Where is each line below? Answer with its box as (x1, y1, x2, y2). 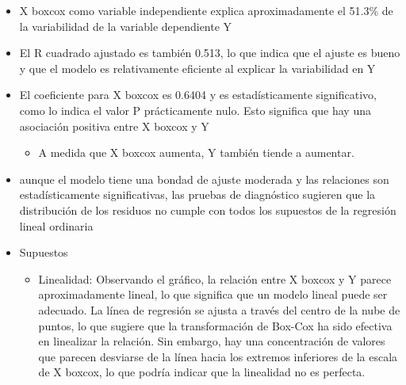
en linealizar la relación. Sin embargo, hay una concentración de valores (38, 333, 385, 349)
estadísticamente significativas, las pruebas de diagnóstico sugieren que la (19, 186, 376, 203)
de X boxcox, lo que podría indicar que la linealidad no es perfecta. (38, 364, 366, 380)
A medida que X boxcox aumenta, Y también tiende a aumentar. (38, 144, 354, 161)
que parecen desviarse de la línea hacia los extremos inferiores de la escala (38, 348, 398, 364)
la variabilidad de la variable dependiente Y (19, 17, 232, 34)
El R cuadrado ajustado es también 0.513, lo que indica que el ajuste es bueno (19, 44, 400, 61)
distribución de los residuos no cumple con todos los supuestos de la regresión (19, 201, 396, 218)
